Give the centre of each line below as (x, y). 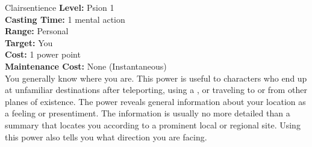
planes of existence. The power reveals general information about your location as (155, 101)
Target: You (29, 42)
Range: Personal (37, 31)
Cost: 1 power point (43, 54)
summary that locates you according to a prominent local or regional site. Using (153, 124)
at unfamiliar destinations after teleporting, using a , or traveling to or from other (156, 90)
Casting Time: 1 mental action (65, 19)
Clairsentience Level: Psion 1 (60, 7)
